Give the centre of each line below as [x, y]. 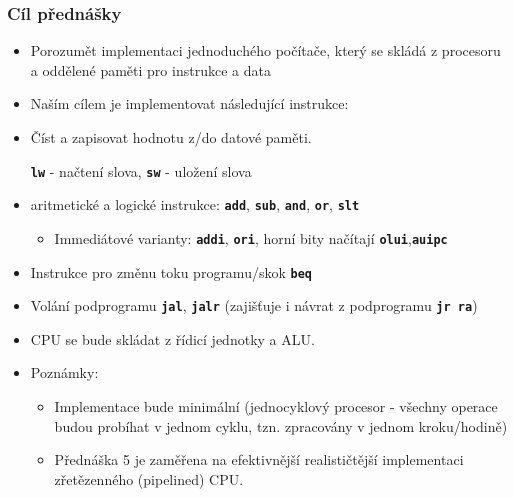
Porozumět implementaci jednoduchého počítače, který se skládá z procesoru [265, 50]
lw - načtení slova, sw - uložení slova [141, 170]
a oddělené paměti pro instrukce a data [150, 69]
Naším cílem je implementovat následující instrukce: [189, 103]
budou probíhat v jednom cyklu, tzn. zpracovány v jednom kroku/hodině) [281, 425]
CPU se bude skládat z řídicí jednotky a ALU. [172, 338]
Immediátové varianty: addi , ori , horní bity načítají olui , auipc [251, 237]
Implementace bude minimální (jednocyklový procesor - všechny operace [276, 406]
